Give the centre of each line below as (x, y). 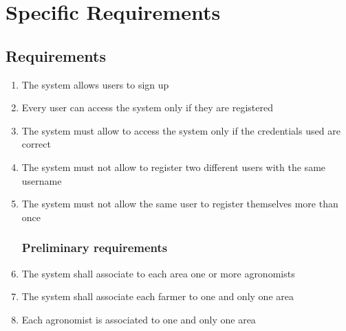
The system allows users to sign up (95, 84)
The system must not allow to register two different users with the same (174, 167)
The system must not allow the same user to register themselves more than (180, 204)
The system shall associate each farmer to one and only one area (158, 296)
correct (36, 144)
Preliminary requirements (95, 248)
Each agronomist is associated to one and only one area (139, 319)
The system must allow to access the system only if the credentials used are (181, 130)
